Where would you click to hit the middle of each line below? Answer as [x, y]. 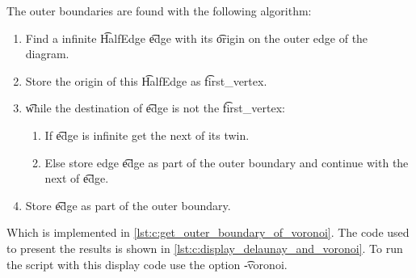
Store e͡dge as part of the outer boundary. [128, 205]
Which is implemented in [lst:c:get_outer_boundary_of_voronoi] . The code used [208, 232]
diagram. [47, 54]
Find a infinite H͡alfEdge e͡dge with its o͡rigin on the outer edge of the [197, 38]
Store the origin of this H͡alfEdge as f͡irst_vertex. [146, 80]
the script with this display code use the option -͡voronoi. [147, 264]
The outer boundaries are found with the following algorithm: [159, 11]
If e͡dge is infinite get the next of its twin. [147, 135]
